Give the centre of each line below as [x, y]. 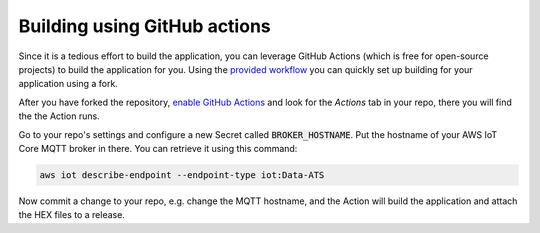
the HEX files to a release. [71, 215]
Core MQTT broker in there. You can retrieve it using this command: [158, 148]
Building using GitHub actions [144, 26]
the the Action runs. [59, 116]
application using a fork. [68, 84]
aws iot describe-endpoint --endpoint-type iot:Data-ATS [182, 174]
